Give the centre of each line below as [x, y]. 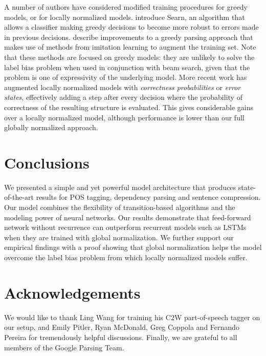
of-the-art [19, 197]
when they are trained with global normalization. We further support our [119, 237]
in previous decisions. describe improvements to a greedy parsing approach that [129, 37]
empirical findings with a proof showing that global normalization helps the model [133, 247]
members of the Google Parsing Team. [64, 347]
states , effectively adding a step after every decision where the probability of [123, 97]
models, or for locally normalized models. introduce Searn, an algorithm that [125, 17]
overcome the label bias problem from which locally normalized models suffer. [126, 257]
